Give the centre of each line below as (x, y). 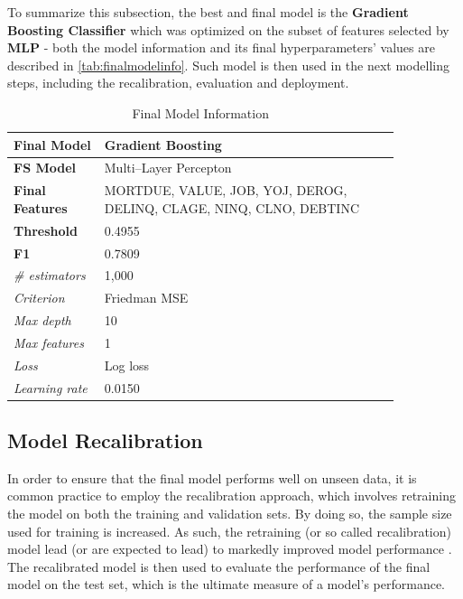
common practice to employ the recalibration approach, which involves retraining (231, 496)
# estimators (50, 275)
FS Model (45, 168)
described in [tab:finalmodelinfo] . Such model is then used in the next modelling (228, 65)
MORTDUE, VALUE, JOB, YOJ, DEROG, (226, 190)
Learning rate (51, 387)
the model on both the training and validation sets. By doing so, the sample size (230, 514)
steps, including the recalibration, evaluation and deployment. (178, 83)
